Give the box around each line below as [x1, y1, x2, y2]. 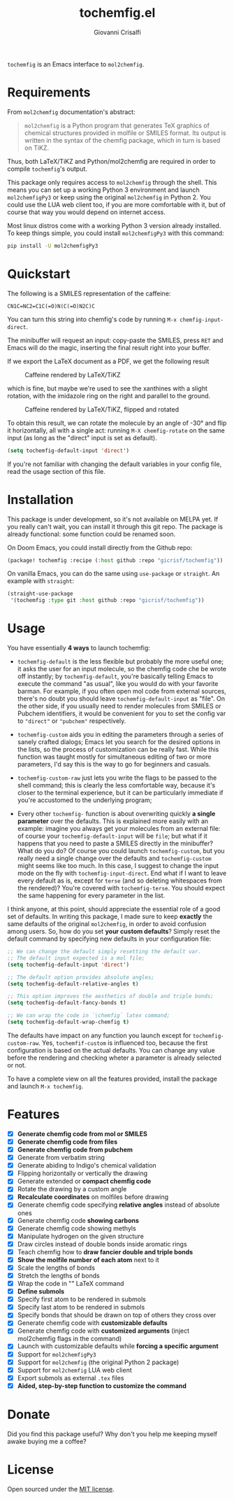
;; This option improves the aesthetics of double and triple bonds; [7, 993, 214, 1000]
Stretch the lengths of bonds [17, 1271, 100, 1280]
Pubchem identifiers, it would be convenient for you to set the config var [17, 709, 226, 718]
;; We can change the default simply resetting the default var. [7, 948, 201, 955]
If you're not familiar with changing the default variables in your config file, [7, 460, 222, 468]
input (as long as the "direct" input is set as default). [7, 433, 157, 442]
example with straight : [7, 577, 75, 585]
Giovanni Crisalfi [94, 28, 141, 36]
